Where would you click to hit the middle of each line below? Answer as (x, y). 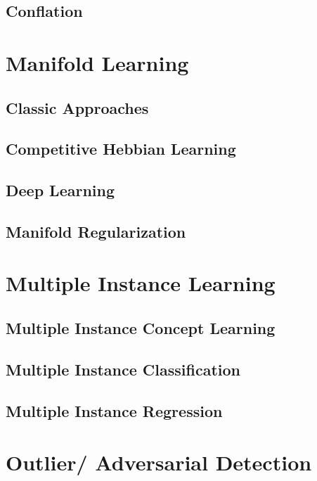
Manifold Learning (97, 62)
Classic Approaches (77, 107)
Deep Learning (60, 190)
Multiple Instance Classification (123, 369)
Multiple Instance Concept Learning (141, 328)
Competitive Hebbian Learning (121, 149)
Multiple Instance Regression (114, 410)
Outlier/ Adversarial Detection (159, 462)
